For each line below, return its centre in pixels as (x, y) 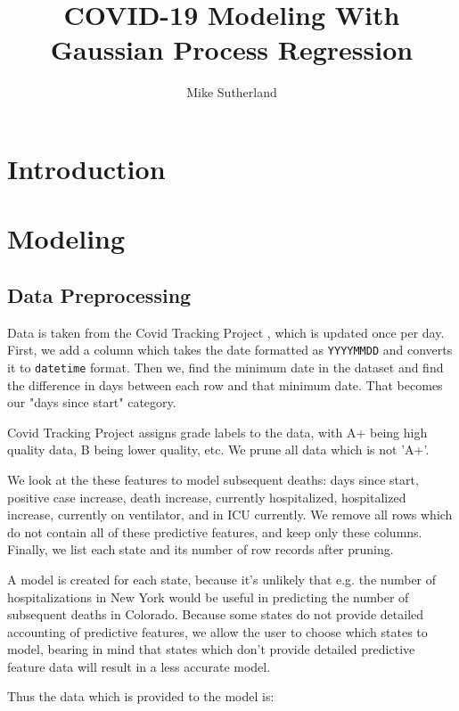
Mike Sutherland (232, 92)
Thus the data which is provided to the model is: (141, 696)
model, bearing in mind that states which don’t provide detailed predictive (211, 649)
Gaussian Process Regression (232, 49)
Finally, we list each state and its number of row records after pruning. (201, 549)
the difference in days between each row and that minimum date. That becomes (225, 384)
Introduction (86, 168)
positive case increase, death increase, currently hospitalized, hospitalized (207, 497)
